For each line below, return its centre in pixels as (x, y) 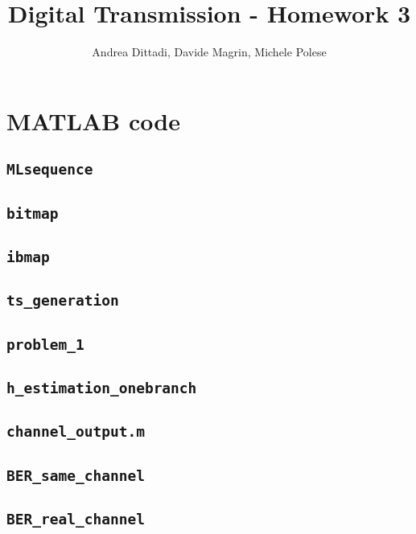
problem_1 (45, 344)
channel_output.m (76, 432)
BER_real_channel (76, 520)
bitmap (33, 213)
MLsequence (50, 170)
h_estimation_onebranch (102, 388)
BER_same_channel (76, 475)
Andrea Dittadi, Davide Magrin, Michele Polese (209, 52)
